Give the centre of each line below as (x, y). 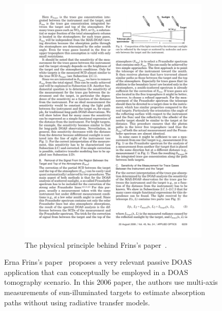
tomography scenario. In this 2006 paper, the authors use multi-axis (111, 282)
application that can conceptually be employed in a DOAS (96, 272)
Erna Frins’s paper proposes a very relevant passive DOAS (98, 262)
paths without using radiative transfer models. (77, 302)
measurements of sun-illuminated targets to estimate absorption (105, 292)
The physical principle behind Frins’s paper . (96, 244)
